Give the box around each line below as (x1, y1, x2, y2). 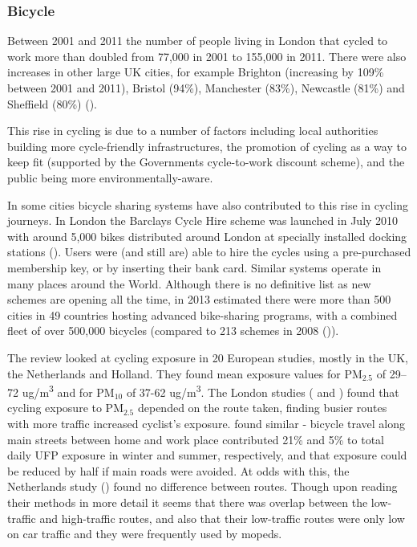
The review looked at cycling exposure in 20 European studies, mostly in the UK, (7, 349, 408, 365)
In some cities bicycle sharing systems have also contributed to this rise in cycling (7, 196, 409, 213)
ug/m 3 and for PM (22, 382, 115, 400)
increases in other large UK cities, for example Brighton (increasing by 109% (7, 63, 384, 80)
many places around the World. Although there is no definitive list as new (7, 275, 371, 292)
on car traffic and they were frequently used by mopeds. (7, 525, 282, 542)
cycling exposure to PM (7, 399, 123, 416)
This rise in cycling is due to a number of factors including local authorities (7, 122, 379, 139)
